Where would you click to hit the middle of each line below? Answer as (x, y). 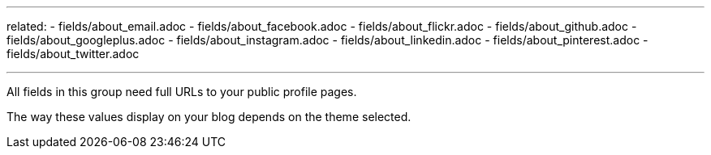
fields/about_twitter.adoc (73, 54)
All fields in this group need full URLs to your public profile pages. (182, 92)
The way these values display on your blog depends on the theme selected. (209, 117)
